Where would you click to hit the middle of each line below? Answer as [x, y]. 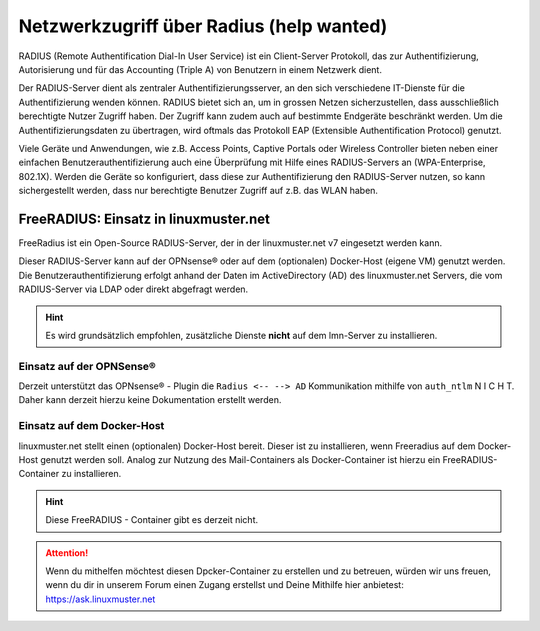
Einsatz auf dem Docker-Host [91, 426]
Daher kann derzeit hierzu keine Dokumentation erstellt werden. [150, 400]
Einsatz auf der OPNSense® [87, 366]
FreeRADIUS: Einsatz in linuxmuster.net [144, 218]
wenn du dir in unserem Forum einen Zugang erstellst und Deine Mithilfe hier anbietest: [224, 585]
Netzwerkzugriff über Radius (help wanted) [203, 26]
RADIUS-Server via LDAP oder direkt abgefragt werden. [133, 289]
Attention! [67, 552]
